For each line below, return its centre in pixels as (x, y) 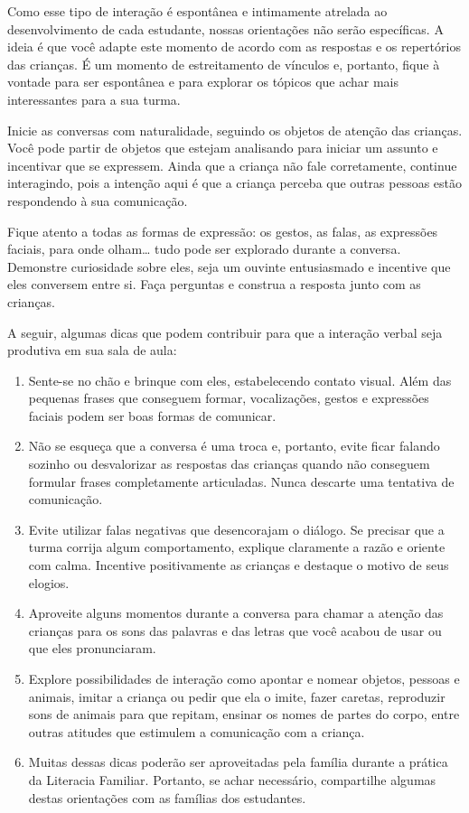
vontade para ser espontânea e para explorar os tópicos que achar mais (203, 82)
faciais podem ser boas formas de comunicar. (152, 415)
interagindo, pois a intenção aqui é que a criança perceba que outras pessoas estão (235, 183)
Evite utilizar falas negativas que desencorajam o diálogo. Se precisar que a (236, 529)
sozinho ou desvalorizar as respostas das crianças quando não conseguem (229, 464)
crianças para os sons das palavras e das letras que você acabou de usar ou (235, 630)
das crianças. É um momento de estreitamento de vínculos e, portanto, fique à (224, 64)
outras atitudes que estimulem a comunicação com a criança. (197, 731)
